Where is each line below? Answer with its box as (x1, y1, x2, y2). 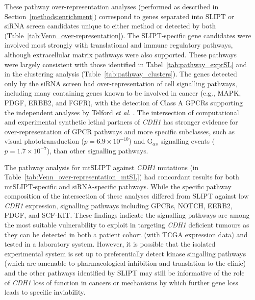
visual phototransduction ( (4, 136, 84, 146)
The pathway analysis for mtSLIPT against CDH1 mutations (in (4, 162, 199, 172)
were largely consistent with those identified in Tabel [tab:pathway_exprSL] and (4, 59, 247, 69)
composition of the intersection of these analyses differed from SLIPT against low (4, 191, 249, 201)
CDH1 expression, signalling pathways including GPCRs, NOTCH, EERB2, (4, 200, 232, 210)
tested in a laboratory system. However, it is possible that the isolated (4, 239, 216, 249)
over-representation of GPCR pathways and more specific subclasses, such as (4, 126, 235, 136)
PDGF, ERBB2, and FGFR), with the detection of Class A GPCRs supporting (4, 97, 243, 107)
